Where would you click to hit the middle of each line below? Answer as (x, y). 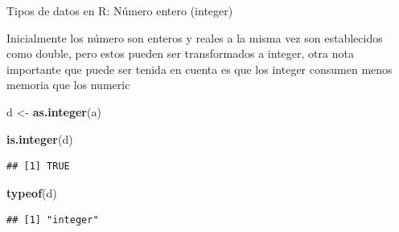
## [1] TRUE (38, 167)
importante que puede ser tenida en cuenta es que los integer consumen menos (199, 69)
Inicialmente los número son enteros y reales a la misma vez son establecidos (195, 37)
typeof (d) (32, 192)
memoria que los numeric (68, 85)
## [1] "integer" (53, 220)
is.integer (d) (40, 138)
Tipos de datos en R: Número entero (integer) (120, 10)
